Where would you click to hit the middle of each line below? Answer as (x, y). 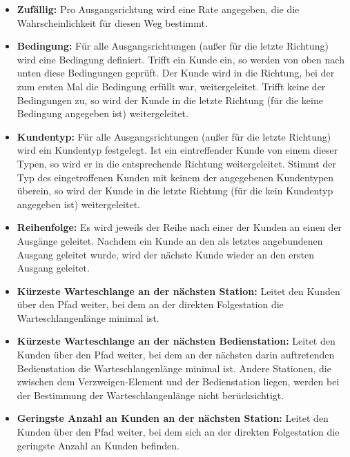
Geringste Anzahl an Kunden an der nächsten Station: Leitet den (173, 418)
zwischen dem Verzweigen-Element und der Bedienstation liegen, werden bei (178, 382)
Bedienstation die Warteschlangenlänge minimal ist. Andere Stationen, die (174, 368)
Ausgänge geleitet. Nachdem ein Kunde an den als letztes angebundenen (170, 240)
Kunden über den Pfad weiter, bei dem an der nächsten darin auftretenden (176, 355)
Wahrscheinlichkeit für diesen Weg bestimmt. (112, 22)
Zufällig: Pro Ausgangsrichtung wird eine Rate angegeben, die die (158, 9)
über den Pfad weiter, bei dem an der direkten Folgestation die (150, 304)
